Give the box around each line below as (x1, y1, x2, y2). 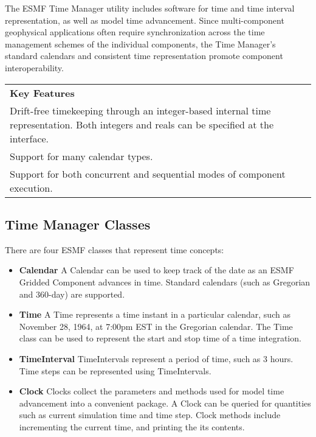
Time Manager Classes (5, 214, 151, 233)
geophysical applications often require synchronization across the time (5, 26, 265, 38)
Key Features (10, 85, 75, 100)
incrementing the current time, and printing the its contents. (19, 420, 245, 433)
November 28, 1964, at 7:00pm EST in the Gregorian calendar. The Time (19, 320, 293, 332)
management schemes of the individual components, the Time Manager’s (5, 37, 276, 50)
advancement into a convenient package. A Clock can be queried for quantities (19, 396, 311, 409)
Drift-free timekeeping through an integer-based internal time (10, 103, 271, 117)
